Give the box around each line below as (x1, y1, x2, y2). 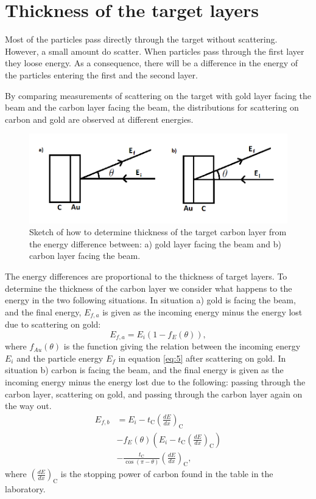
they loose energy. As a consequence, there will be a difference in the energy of (5, 57, 298, 69)
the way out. (5, 399, 52, 412)
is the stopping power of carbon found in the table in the (60, 467, 273, 480)
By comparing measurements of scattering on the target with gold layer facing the (5, 89, 312, 102)
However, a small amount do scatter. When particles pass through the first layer (5, 44, 304, 57)
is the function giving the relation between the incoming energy (63, 340, 301, 353)
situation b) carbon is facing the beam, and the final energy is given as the (5, 363, 284, 376)
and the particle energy (16, 351, 104, 364)
